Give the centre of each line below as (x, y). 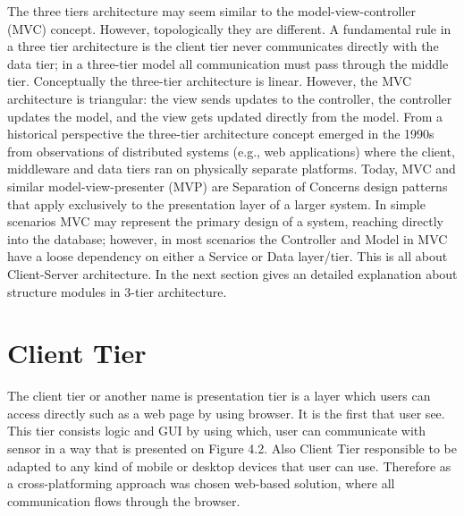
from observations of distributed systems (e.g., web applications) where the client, (231, 151)
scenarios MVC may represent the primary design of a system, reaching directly (225, 221)
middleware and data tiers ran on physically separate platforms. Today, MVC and (232, 169)
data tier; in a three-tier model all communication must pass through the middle (228, 63)
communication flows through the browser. (124, 500)
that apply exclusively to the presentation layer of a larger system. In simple (216, 203)
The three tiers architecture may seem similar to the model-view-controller (211, 11)
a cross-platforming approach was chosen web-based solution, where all (201, 483)
